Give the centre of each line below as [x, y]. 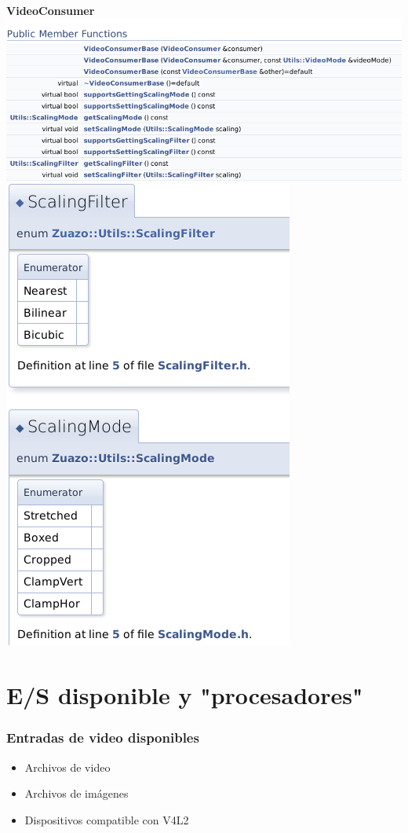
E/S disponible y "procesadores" [185, 695]
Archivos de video [67, 767]
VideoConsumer [51, 10]
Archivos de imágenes [76, 793]
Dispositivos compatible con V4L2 [107, 819]
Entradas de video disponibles [103, 738]
